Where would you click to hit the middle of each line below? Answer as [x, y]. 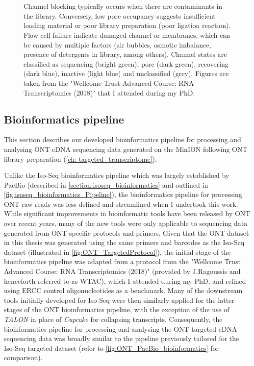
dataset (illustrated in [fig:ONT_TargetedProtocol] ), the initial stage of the [117, 252]
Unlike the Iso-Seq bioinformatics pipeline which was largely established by [117, 175]
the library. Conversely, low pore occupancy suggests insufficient [120, 15]
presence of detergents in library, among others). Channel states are [125, 54]
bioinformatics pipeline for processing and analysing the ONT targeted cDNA [121, 329]
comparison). [23, 357]
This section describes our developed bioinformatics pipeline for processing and [123, 139]
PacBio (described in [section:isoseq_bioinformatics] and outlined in [106, 184]
